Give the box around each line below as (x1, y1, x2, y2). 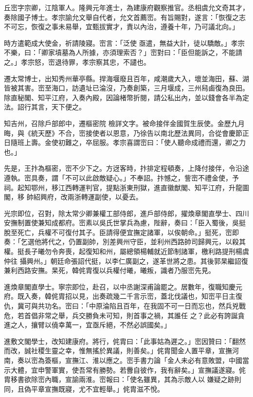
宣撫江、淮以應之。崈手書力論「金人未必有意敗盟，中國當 (65, 355, 249, 365)
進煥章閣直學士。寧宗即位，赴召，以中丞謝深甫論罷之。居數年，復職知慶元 (4, 281, 242, 291)
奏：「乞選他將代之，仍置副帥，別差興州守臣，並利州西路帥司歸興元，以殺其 (4, 236, 246, 247)
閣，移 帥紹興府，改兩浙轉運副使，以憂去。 (4, 192, 143, 202)
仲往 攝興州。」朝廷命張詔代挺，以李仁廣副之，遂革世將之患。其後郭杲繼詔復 (4, 255, 248, 266)
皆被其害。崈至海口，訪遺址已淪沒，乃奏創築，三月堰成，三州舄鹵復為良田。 (4, 83, 249, 93)
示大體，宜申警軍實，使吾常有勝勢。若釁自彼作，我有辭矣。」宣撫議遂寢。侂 (4, 364, 246, 375)
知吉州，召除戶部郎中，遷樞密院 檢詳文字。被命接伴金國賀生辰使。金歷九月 (4, 118, 245, 128)
